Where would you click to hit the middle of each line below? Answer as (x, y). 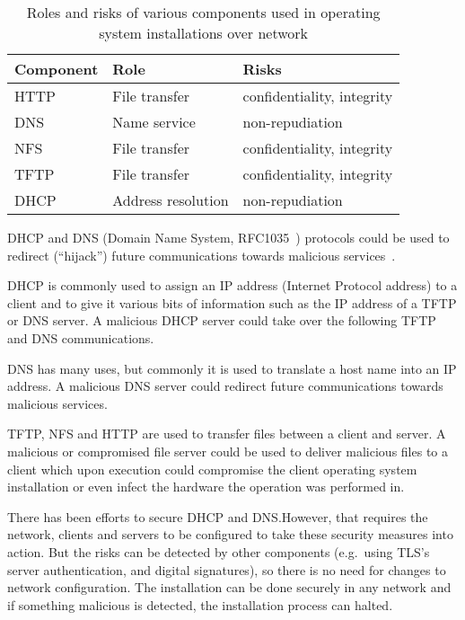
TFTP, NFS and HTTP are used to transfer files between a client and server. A (227, 434)
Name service (154, 122)
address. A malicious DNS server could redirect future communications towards (225, 386)
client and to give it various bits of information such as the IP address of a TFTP (232, 302)
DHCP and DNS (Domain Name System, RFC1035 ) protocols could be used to (228, 237)
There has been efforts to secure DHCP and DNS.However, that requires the (218, 516)
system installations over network (204, 33)
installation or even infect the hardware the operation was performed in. (206, 487)
